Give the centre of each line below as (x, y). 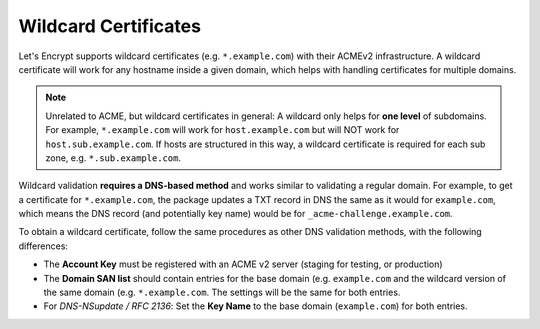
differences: (43, 246)
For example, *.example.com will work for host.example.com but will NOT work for (222, 130)
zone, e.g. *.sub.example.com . (113, 157)
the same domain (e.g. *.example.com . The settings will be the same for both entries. (222, 292)
